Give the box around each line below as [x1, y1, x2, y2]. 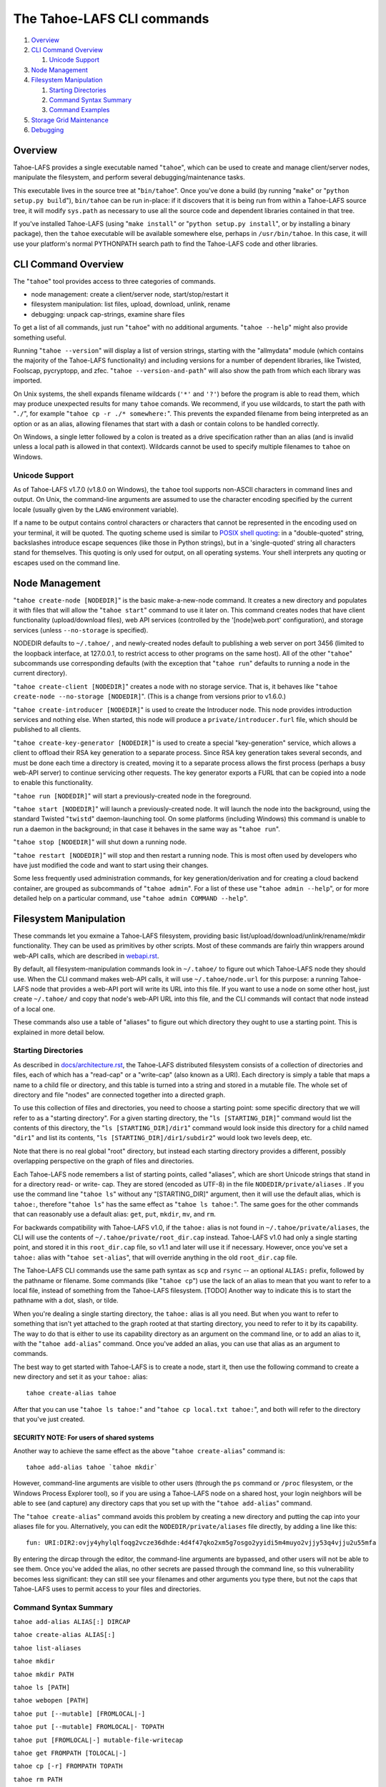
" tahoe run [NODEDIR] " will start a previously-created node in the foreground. [13, 791, 252, 800]
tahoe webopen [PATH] [13, 1696, 89, 1705]
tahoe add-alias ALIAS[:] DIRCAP [13, 1618, 131, 1626]
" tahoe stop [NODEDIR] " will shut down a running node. [13, 838, 187, 846]
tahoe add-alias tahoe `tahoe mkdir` [26, 1463, 159, 1472]
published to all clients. [13, 726, 81, 734]
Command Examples [49, 106, 110, 114]
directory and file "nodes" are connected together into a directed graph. [13, 1090, 225, 1099]
